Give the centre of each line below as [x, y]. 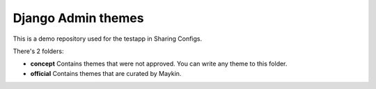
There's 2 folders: [38, 51]
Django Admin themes [78, 18]
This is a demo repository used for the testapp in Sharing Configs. [108, 39]
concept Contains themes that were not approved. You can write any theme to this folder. [159, 64]
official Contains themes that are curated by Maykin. [106, 73]
